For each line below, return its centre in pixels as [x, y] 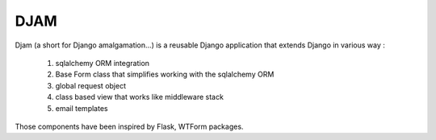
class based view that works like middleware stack [139, 97]
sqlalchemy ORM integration [102, 63]
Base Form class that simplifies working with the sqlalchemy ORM [165, 74]
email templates [82, 108]
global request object [91, 85]
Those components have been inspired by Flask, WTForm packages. [129, 126]
